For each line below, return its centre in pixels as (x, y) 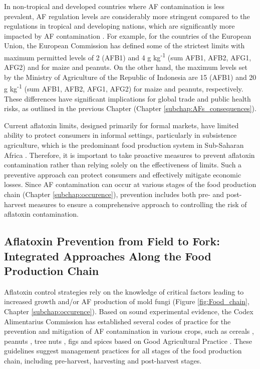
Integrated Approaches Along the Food (108, 256)
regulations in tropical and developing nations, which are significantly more (119, 26)
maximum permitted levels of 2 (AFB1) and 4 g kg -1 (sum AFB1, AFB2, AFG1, (128, 56)
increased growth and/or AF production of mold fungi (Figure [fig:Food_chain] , (127, 301)
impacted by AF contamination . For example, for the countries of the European (128, 35)
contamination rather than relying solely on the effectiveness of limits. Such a (123, 165)
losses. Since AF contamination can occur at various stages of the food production (130, 184)
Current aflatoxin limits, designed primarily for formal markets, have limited (121, 125)
